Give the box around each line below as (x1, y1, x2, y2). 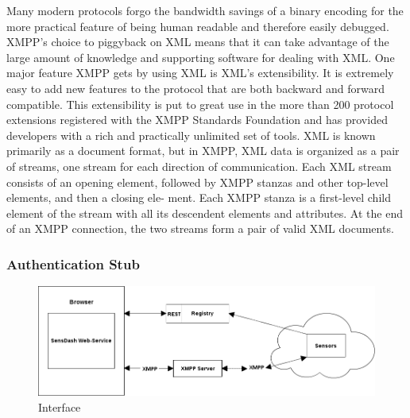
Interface (38, 398, 81, 415)
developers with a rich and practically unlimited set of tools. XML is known (6, 126, 376, 143)
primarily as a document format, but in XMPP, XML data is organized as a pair (6, 142, 400, 159)
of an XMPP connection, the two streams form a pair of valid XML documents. (6, 220, 394, 237)
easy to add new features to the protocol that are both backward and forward (6, 79, 385, 96)
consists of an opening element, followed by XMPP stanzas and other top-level (6, 173, 389, 190)
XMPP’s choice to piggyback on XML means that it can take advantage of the (6, 33, 389, 50)
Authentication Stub (6, 254, 140, 273)
